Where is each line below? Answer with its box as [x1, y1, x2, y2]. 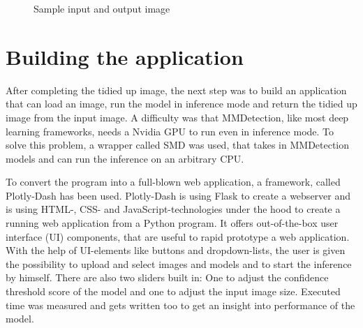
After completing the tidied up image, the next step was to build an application [6, 82, 347, 97]
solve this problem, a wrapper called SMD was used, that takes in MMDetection [6, 137, 350, 152]
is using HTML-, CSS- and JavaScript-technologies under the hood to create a [6, 202, 341, 216]
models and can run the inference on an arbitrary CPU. [6, 151, 244, 165]
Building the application [6, 42, 244, 70]
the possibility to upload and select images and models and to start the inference [6, 256, 352, 271]
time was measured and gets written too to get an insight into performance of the [6, 297, 355, 312]
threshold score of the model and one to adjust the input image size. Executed [6, 284, 341, 299]
